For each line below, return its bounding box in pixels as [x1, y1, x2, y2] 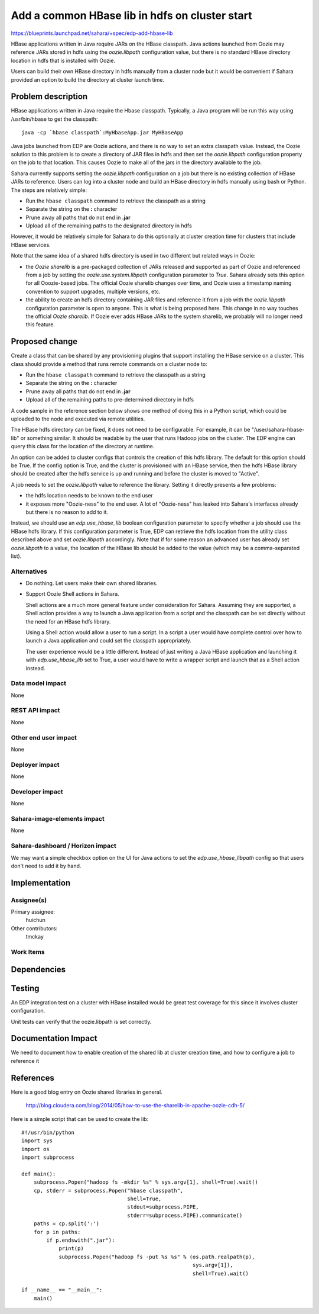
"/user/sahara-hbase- [251, 426, 305, 433]
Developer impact [11, 788, 63, 796]
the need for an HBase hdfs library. [25, 618, 111, 625]
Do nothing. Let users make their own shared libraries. [25, 580, 158, 587]
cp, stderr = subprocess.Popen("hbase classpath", [33, 1187, 184, 1194]
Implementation [11, 878, 71, 888]
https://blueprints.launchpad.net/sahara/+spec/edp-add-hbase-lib [11, 30, 174, 37]
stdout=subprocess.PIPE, [127, 1204, 199, 1210]
